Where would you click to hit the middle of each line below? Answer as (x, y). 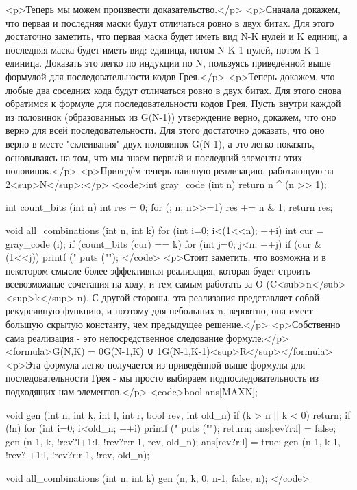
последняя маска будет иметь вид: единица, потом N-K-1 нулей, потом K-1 (163, 49)
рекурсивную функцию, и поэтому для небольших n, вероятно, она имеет (159, 311)
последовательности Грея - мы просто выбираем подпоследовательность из (162, 378)
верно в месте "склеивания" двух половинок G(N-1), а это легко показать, (160, 143)
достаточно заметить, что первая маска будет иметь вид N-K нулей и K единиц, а (176, 36)
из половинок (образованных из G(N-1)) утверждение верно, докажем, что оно (171, 116)
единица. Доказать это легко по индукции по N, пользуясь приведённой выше (168, 63)
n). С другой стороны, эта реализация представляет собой (198, 297)
